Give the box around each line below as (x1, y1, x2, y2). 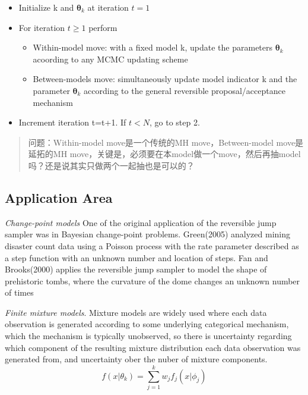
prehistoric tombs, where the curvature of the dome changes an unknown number (5, 274, 300, 287)
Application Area (5, 188, 113, 206)
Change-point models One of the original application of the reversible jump (5, 216, 277, 228)
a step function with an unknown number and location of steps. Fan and (5, 251, 268, 264)
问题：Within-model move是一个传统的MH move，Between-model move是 (28, 136, 304, 148)
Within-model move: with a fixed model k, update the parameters (33, 41, 273, 54)
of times (5, 286, 34, 299)
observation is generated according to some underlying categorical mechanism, (5, 318, 289, 330)
